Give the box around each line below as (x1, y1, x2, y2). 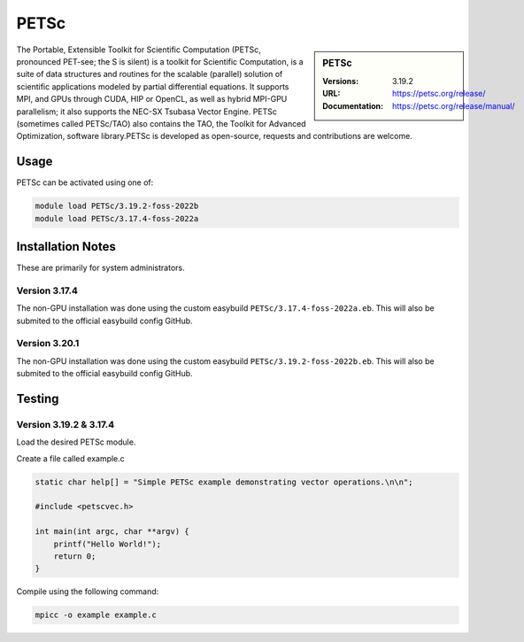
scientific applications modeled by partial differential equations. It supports (16, 81, 289, 92)
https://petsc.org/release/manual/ (392, 100, 515, 111)
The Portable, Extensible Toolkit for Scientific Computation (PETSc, (16, 44, 261, 55)
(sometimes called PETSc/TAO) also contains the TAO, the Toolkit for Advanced (16, 118, 306, 128)
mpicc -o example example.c (35, 610, 157, 620)
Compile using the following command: (16, 586, 159, 597)
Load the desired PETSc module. (16, 437, 136, 447)
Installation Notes (16, 239, 117, 254)
